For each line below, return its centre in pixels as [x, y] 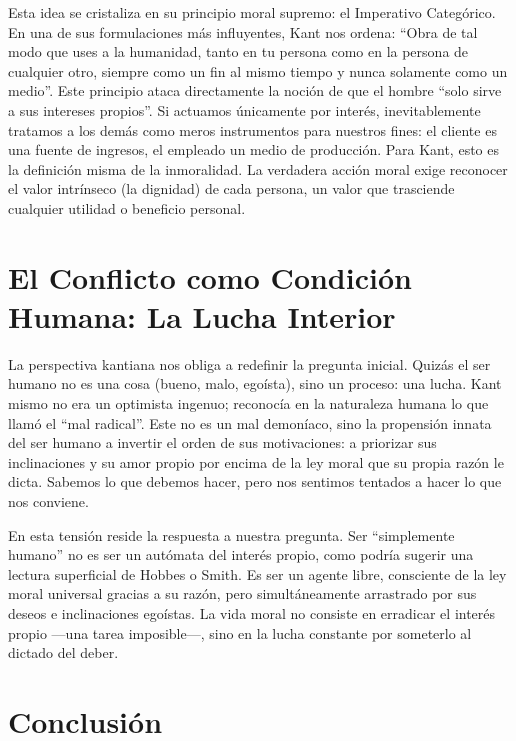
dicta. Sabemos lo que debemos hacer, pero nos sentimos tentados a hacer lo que [255, 481]
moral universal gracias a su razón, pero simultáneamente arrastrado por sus [242, 593]
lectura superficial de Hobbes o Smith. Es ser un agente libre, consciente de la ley [257, 573]
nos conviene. [48, 501]
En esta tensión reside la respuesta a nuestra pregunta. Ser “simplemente [231, 534]
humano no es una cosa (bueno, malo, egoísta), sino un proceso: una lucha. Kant [255, 383]
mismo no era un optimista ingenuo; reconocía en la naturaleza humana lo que [248, 403]
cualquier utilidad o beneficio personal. [127, 207]
